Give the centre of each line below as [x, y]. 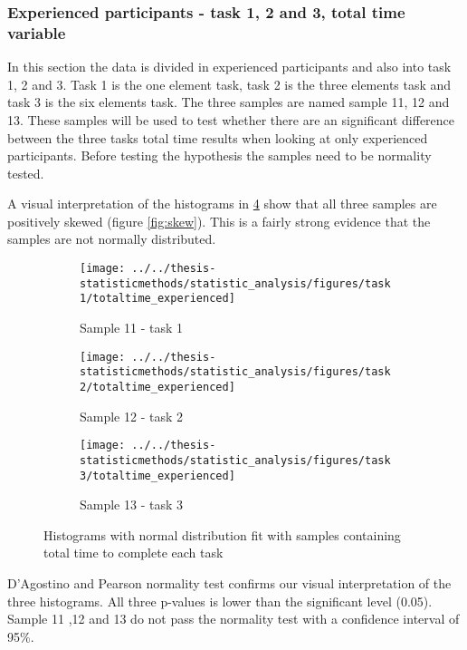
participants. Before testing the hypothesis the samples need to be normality [219, 155]
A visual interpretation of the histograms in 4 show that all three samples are [222, 204]
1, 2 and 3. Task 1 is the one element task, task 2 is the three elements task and [229, 84]
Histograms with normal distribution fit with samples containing [222, 534]
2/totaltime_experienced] [157, 387]
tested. [26, 173]
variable [37, 32]
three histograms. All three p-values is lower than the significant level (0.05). [220, 601]
